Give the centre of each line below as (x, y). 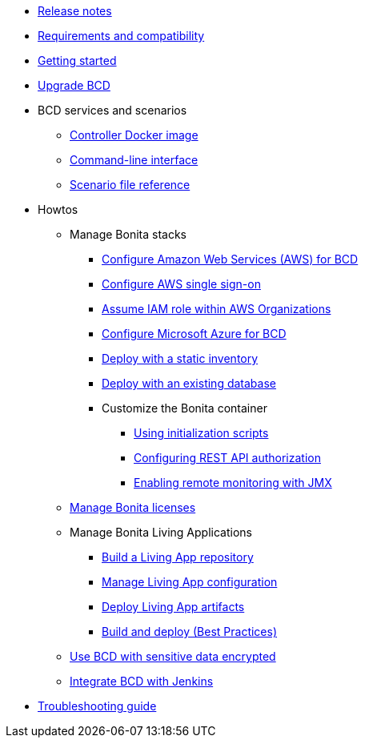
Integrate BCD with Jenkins (142, 681)
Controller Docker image (134, 135)
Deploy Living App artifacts (173, 607)
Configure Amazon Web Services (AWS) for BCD (230, 259)
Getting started (77, 60)
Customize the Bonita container (185, 408)
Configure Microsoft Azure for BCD (194, 334)
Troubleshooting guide (97, 706)
